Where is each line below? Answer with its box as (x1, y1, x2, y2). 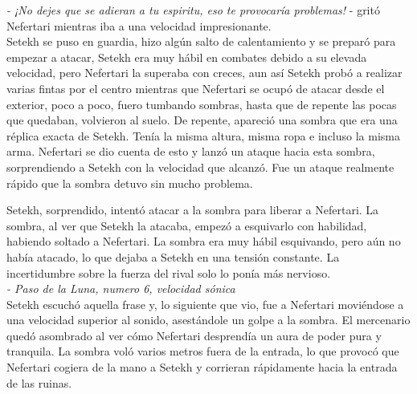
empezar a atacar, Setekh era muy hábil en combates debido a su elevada (6, 48, 367, 65)
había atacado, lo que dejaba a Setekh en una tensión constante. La (6, 248, 340, 265)
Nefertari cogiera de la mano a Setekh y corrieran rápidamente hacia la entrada (6, 359, 398, 376)
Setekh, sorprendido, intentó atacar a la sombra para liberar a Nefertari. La (6, 201, 379, 218)
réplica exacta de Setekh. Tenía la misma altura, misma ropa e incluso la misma (6, 127, 400, 144)
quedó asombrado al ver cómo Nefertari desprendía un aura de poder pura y (6, 327, 382, 343)
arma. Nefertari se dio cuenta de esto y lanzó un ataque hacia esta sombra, (6, 143, 375, 160)
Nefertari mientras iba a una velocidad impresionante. (6, 17, 272, 34)
